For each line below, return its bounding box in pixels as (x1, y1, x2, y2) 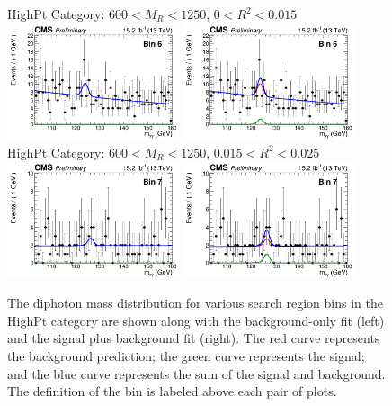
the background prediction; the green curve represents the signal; (7, 346, 365, 365)
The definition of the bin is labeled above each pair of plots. (7, 382, 337, 401)
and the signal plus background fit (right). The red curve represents (7, 329, 380, 347)
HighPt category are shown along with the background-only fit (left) (7, 311, 385, 329)
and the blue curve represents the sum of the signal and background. (7, 364, 386, 383)
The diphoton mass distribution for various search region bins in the (7, 293, 383, 312)
